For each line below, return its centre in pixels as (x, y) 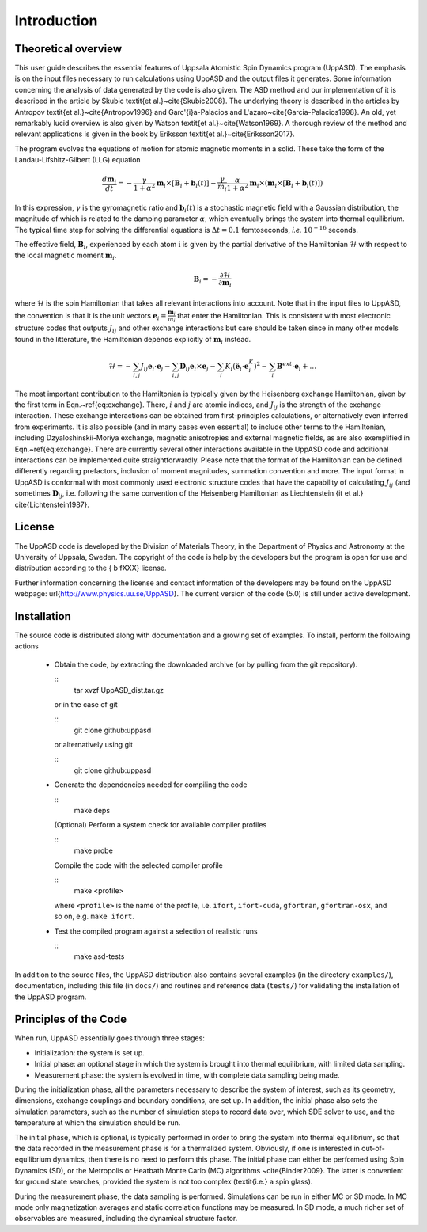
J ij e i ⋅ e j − (155, 367)
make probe (94, 850)
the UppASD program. (51, 997)
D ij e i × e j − (198, 367)
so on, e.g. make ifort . (94, 916)
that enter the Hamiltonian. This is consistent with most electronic (283, 315)
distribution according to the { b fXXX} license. (91, 568)
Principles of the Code (70, 1019)
